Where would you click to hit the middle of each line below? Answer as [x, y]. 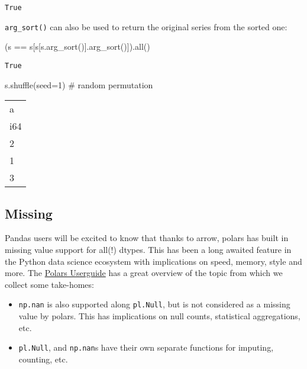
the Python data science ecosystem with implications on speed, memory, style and [153, 261]
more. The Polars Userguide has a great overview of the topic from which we [144, 273]
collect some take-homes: [49, 284]
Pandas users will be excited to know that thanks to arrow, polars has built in [147, 238]
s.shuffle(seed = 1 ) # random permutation [79, 84]
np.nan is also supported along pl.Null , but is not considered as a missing [154, 304]
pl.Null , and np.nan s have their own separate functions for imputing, [146, 347]
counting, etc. [43, 359]
